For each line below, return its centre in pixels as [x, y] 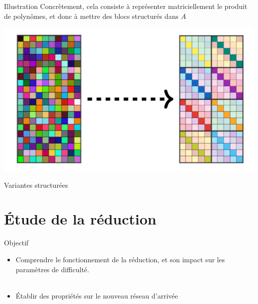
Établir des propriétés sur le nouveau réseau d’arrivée [97, 295]
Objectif [16, 243]
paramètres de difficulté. [52, 269]
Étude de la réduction [80, 219]
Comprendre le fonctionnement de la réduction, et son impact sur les [120, 259]
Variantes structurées [36, 185]
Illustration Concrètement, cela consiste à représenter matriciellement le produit [126, 6]
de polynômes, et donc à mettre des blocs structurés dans [91, 16]
